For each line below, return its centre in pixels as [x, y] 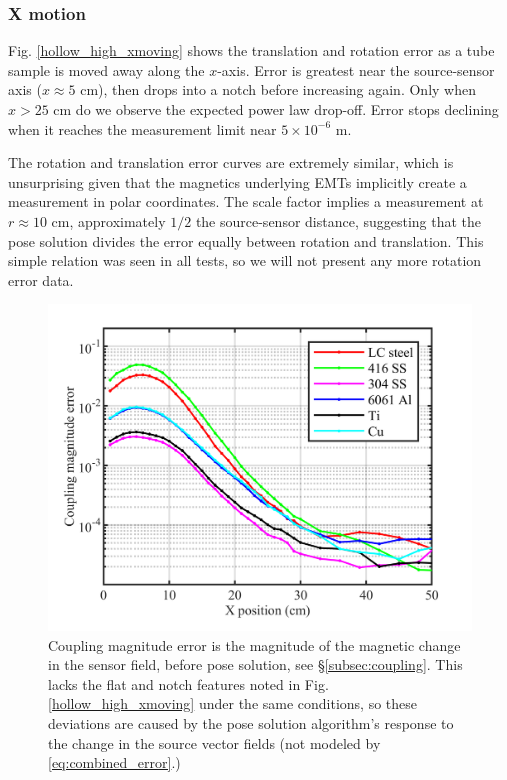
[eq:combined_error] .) [114, 762]
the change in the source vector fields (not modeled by [214, 742]
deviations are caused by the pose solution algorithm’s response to [251, 723]
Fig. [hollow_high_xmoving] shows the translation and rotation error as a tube [251, 50]
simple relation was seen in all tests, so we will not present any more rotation [245, 260]
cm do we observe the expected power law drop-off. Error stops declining [276, 109]
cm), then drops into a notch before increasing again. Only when [278, 89]
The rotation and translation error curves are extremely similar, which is [231, 162]
